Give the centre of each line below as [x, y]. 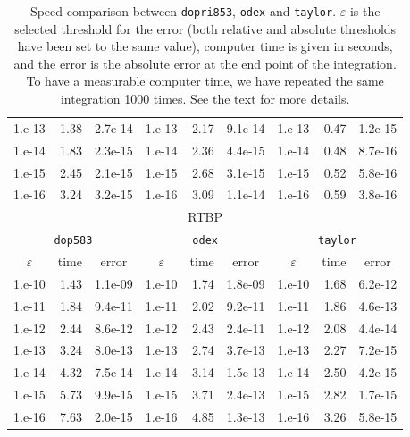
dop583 [73, 241]
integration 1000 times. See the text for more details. [205, 99]
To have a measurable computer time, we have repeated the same [205, 81]
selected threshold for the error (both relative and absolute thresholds [205, 28]
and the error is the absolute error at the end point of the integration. [205, 63]
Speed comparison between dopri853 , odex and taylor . [183, 11]
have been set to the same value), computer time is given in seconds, [205, 46]
